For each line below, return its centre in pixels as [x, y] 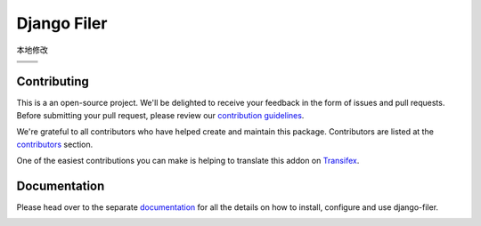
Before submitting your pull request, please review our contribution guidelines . [160, 115]
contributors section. [55, 144]
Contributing [53, 81]
